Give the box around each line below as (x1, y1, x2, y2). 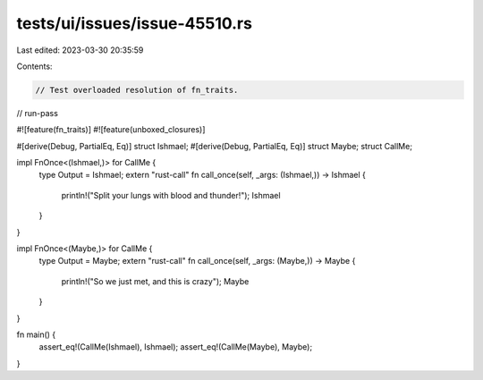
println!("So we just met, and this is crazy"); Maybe (61, 275, 250, 286)
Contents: (16, 61, 53, 72)
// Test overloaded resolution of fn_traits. (35, 85, 239, 95)
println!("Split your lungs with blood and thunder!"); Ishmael (61, 190, 281, 200)
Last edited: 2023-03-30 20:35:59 (16, 45, 144, 55)
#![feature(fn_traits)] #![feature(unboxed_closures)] (16, 124, 206, 135)
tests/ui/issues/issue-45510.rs (16, 13, 252, 33)
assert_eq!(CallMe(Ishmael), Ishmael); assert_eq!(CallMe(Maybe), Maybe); (38, 342, 313, 352)
